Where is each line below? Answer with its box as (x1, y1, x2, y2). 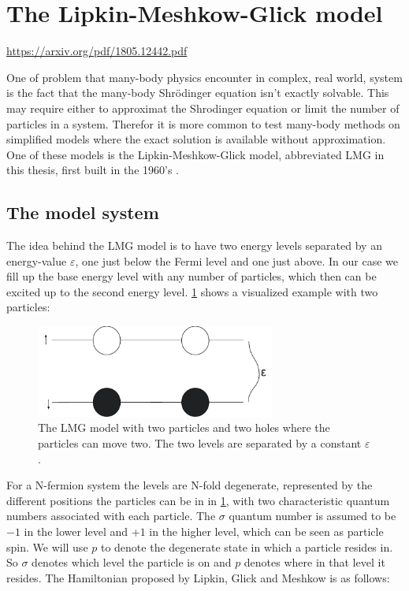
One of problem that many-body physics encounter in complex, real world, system (6, 69, 403, 85)
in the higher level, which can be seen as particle (149, 523, 384, 540)
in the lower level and (24, 523, 128, 540)
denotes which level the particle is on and (32, 554, 232, 571)
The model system (6, 200, 159, 225)
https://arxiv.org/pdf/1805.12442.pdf (6, 43, 188, 59)
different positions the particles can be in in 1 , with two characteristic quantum (6, 492, 390, 508)
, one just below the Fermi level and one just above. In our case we (75, 252, 399, 269)
